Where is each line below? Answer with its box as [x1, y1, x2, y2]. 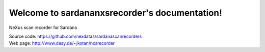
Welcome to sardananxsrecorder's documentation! [9, 7, 222, 18]
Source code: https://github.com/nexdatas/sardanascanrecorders [9, 33, 142, 39]
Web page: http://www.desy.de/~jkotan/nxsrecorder [9, 40, 115, 46]
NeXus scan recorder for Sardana [9, 25, 77, 30]
